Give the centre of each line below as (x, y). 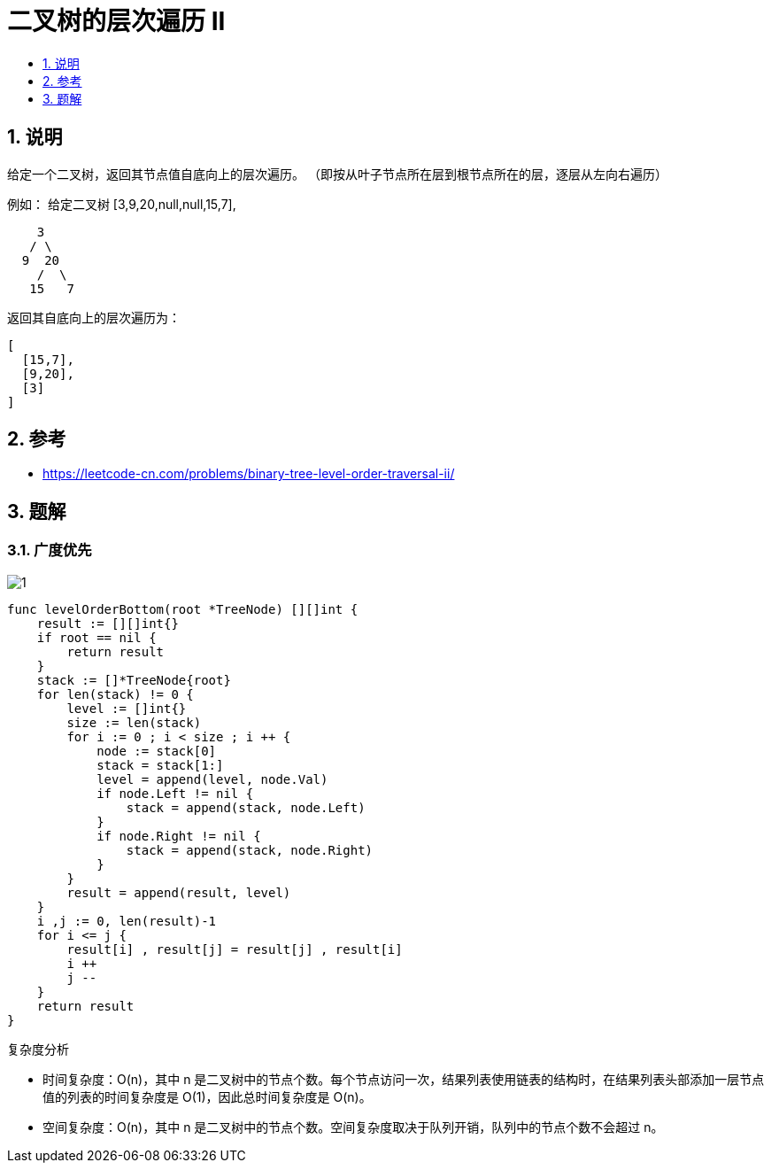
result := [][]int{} (108, 623)
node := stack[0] (157, 751)
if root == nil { (96, 637)
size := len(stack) (134, 722)
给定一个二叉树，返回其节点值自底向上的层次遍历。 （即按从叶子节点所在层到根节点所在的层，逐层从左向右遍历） (337, 174)
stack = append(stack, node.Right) (250, 850)
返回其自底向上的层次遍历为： (94, 317)
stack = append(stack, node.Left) (246, 807)
